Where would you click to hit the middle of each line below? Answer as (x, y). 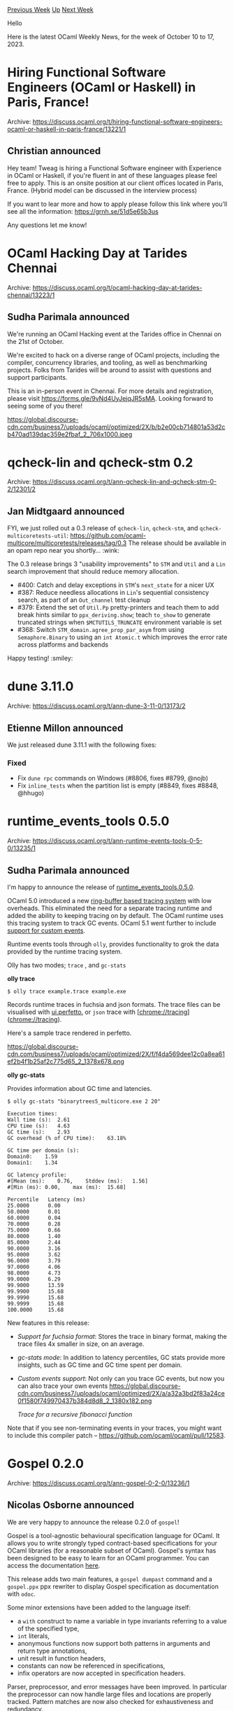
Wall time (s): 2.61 (39, 1120)
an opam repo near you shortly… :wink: (64, 551)
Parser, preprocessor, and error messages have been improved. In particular (117, 1686)
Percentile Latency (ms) (46, 1200)
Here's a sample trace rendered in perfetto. (70, 1033)
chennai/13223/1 (31, 295)
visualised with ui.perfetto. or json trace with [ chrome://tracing (97, 1012)
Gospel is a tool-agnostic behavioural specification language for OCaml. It (114, 1535)
